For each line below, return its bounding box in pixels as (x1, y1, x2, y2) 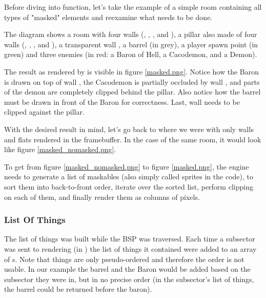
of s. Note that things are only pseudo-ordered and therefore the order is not (4, 253, 244, 264)
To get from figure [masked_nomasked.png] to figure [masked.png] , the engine (4, 161, 249, 172)
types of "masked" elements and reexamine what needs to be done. (4, 11, 213, 22)
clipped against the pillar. (4, 106, 85, 117)
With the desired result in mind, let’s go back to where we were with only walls (4, 123, 254, 134)
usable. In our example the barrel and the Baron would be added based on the (4, 264, 251, 274)
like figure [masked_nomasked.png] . (4, 144, 116, 155)
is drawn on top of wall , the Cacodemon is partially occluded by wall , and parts (4, 76, 260, 87)
